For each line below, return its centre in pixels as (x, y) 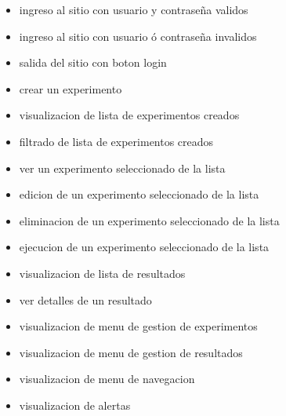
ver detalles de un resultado (85, 299)
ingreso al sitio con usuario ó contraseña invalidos (138, 36)
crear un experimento (71, 88)
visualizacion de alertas (75, 405)
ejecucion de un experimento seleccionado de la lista (144, 247)
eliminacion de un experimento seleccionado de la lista (149, 220)
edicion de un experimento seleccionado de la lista (139, 194)
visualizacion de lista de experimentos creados (129, 115)
